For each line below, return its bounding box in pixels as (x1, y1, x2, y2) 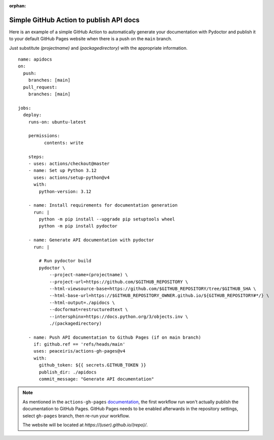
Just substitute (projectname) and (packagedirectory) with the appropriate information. (9, 45, 188, 51)
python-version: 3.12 (39, 189, 92, 194)
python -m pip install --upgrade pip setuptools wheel (39, 217, 175, 222)
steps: (28, 154, 45, 159)
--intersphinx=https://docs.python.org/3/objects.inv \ (49, 313, 188, 319)
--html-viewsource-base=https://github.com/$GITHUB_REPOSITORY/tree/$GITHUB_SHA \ (49, 286, 257, 292)
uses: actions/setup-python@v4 (33, 174, 110, 180)
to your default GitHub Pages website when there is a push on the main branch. (9, 36, 172, 42)
